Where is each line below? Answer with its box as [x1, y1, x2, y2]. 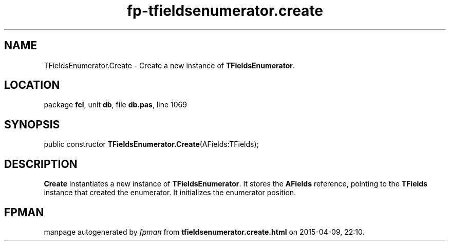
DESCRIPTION [4, 157, 78, 171]
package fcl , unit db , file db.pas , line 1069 [44, 100, 187, 109]
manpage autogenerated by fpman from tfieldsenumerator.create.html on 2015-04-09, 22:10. [44, 227, 365, 236]
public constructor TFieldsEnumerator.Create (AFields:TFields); [44, 140, 259, 149]
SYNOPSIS [4, 118, 60, 131]
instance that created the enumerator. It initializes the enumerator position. [44, 188, 296, 197]
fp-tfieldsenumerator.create [126, 2, 324, 20]
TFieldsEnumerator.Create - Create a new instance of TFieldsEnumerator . [44, 61, 295, 70]
